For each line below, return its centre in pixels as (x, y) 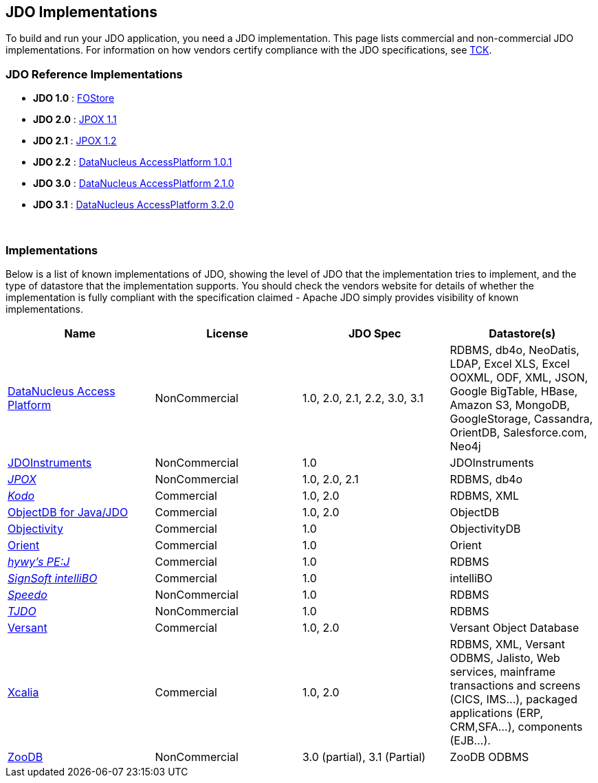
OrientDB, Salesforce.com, (519, 432)
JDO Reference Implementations (94, 74)
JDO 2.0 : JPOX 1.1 (75, 120)
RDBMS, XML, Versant (507, 644)
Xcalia (23, 692)
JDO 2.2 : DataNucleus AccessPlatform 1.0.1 (133, 162)
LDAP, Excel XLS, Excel (510, 363)
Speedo (27, 594)
